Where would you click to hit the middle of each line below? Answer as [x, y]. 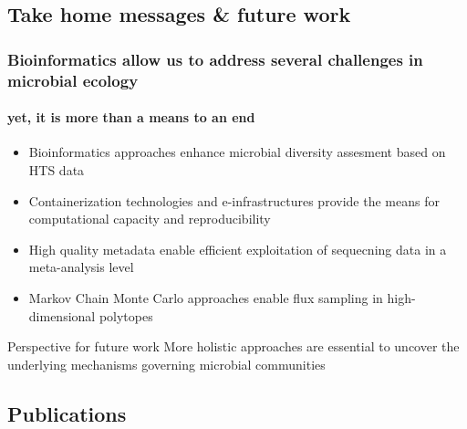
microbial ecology [73, 80]
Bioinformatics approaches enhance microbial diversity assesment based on [237, 152]
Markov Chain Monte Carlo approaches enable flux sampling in [206, 297]
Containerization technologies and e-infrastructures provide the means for [234, 200]
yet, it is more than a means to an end [131, 117]
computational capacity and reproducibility [150, 219]
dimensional [62, 315]
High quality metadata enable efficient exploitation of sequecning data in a [238, 249]
